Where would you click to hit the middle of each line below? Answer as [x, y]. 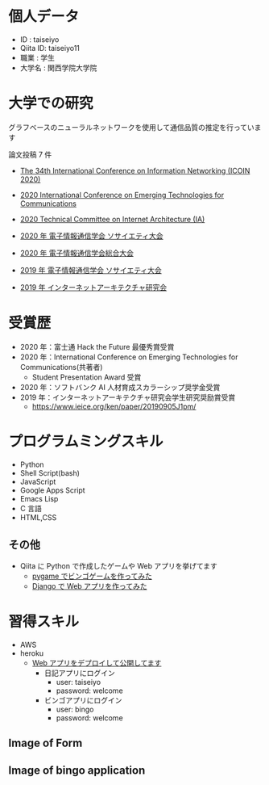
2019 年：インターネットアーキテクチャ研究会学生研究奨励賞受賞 [128, 397]
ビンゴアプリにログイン [83, 700]
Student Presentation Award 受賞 [87, 377]
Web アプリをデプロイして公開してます [97, 662]
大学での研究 [51, 104]
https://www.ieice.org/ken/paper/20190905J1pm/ [114, 406]
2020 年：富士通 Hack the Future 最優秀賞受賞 [97, 346]
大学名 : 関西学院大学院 [58, 67]
